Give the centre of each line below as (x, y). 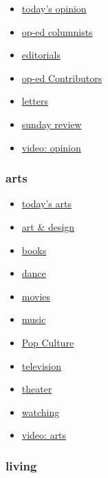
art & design (48, 226)
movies (36, 296)
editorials (41, 55)
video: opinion (51, 147)
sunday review (52, 124)
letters (35, 101)
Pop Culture (48, 342)
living (21, 465)
